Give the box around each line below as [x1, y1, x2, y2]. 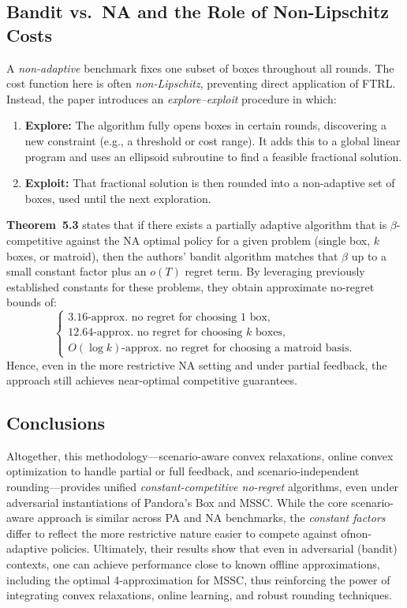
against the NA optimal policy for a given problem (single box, [65, 231, 371, 248]
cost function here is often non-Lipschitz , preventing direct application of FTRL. [6, 75, 396, 92]
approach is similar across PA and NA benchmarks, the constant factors [37, 509, 386, 526]
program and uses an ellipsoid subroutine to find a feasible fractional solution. [24, 148, 402, 164]
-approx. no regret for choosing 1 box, [88, 312, 271, 324]
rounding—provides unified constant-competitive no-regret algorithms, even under [6, 479, 399, 495]
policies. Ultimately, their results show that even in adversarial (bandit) [50, 540, 398, 557]
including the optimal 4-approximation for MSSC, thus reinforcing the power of [6, 571, 390, 587]
